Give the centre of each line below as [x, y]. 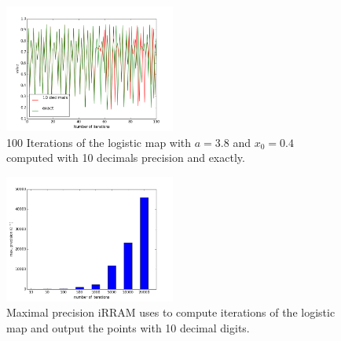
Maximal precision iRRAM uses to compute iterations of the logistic [171, 312]
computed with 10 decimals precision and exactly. [126, 158]
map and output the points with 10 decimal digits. [128, 327]
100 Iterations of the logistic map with [99, 142]
